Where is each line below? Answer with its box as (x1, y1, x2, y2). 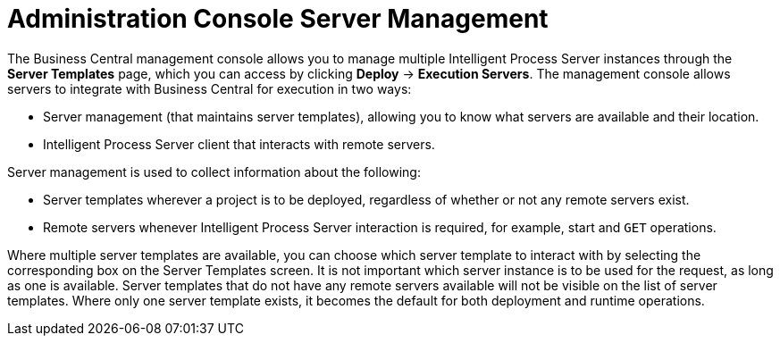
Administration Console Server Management (7, 4, 549, 34)
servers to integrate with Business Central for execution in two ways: (7, 80, 412, 96)
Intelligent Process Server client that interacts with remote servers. (43, 136, 435, 152)
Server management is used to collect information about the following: (7, 163, 421, 180)
